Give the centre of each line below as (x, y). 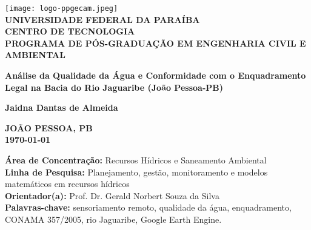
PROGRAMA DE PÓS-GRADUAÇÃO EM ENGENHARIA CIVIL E (155, 43)
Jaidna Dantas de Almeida (62, 107)
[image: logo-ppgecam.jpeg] (62, 8)
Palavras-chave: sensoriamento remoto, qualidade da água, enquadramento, (148, 207)
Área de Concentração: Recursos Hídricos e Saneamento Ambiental (136, 160)
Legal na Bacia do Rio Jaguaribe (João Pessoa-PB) (114, 87)
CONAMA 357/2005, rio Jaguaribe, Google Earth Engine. (113, 219)
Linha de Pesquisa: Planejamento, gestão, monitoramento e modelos (136, 172)
